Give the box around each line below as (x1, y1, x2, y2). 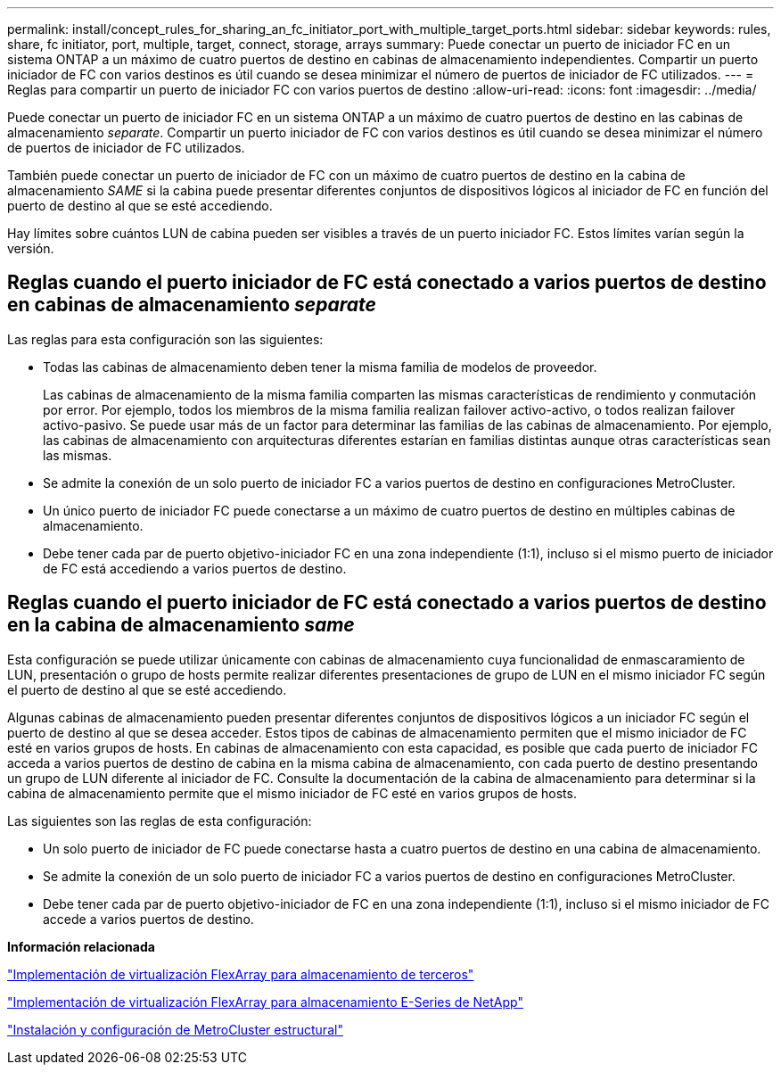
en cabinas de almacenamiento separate (7, 293, 376, 317)
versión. (7, 241, 54, 256)
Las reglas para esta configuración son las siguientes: (7, 331, 324, 347)
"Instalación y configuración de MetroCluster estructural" (7, 1021, 343, 1037)
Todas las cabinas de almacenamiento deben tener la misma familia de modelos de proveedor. (43, 359, 597, 375)
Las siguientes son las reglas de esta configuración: (7, 812, 312, 829)
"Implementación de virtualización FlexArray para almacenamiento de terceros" (7, 966, 474, 982)
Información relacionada (7, 938, 155, 954)
